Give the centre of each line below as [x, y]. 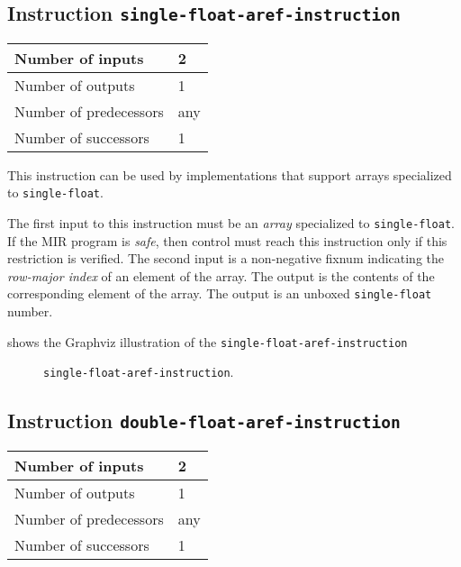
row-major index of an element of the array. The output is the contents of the [221, 275]
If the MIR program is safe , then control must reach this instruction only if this [227, 240]
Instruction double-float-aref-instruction [204, 421]
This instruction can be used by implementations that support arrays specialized [230, 174]
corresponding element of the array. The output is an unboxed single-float [220, 293]
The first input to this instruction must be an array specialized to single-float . [231, 223]
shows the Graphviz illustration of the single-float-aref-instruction [208, 341]
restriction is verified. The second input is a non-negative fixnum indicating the [226, 258]
